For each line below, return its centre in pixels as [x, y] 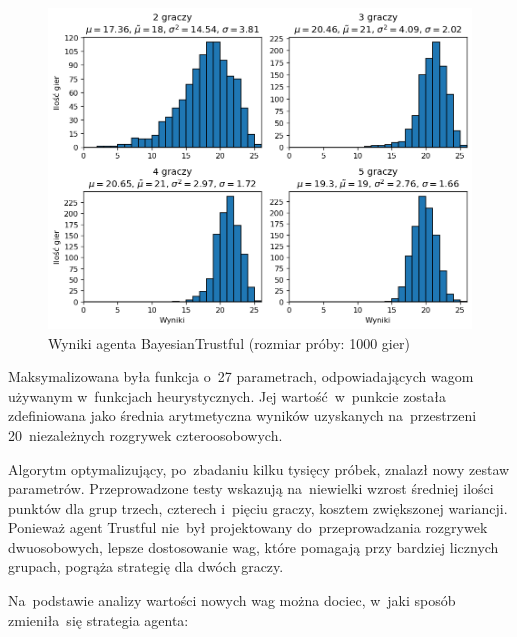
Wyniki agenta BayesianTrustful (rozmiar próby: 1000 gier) [229, 342]
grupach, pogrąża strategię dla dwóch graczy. [146, 566]
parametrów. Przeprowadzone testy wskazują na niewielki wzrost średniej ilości [251, 488]
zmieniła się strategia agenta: [98, 619]
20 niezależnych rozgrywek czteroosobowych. [145, 434]
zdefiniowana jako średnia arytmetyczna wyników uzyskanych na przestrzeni [242, 415]
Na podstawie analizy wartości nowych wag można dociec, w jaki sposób [232, 600]
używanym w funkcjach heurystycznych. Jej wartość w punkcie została [227, 395]
